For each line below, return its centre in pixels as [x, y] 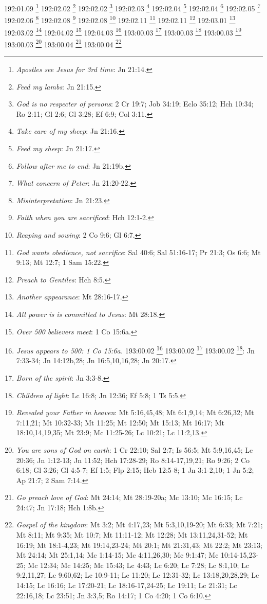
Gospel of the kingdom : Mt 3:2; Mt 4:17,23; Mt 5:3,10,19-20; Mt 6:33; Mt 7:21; [139, 525]
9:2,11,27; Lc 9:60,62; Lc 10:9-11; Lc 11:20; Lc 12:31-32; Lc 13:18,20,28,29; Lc [138, 575]
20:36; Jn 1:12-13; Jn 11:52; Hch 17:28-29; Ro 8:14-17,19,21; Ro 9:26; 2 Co [133, 460]
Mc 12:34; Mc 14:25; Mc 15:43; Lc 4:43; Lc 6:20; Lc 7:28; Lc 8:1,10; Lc [138, 565]
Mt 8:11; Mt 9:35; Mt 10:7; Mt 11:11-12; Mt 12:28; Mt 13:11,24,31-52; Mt [132, 535]
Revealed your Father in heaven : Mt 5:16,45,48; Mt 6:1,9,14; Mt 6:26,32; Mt [135, 412]
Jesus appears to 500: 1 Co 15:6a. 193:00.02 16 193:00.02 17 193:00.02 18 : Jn [135, 350]
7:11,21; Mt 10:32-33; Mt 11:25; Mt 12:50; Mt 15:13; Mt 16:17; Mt [120, 422]
